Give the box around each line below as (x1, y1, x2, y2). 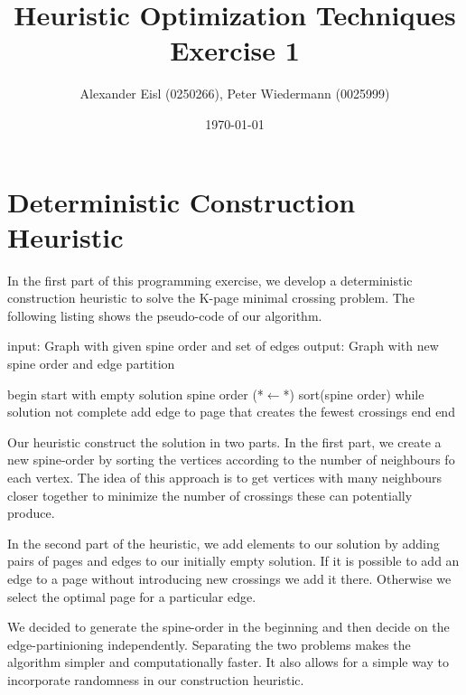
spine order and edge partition (7, 354, 175, 372)
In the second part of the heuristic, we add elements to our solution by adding (7, 533, 440, 552)
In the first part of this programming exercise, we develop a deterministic (7, 270, 413, 289)
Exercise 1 (170, 32, 300, 69)
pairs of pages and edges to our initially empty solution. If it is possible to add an (7, 551, 460, 570)
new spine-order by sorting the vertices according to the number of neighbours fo (7, 450, 455, 469)
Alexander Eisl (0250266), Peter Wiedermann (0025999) (79, 84, 390, 103)
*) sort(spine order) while (283, 384, 424, 403)
